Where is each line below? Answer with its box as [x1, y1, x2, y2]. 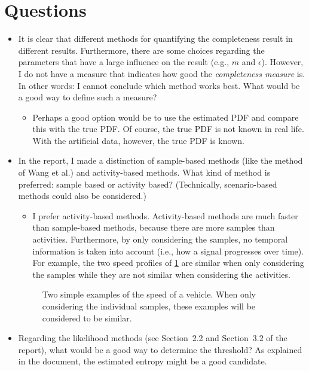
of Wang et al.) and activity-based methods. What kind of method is [18, 166, 271, 179]
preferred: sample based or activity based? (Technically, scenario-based [18, 177, 277, 190]
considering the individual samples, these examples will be [42, 300, 256, 312]
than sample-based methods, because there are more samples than [32, 221, 275, 234]
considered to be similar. [42, 311, 132, 324]
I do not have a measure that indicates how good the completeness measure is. [18, 67, 305, 79]
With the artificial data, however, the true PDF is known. [32, 134, 244, 146]
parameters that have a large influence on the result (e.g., [18, 56, 230, 68]
